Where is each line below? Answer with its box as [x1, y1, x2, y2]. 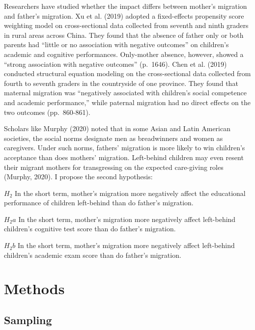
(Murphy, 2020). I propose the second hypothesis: [4, 171, 153, 182]
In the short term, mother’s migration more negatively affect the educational [14, 188, 246, 198]
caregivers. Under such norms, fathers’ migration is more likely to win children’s [4, 142, 245, 153]
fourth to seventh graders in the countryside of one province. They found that [4, 78, 238, 88]
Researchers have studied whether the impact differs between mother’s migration [4, 1, 247, 11]
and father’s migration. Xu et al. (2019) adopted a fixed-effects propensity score [4, 10, 244, 21]
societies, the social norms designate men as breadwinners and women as [4, 133, 223, 143]
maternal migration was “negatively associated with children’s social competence [4, 87, 247, 98]
